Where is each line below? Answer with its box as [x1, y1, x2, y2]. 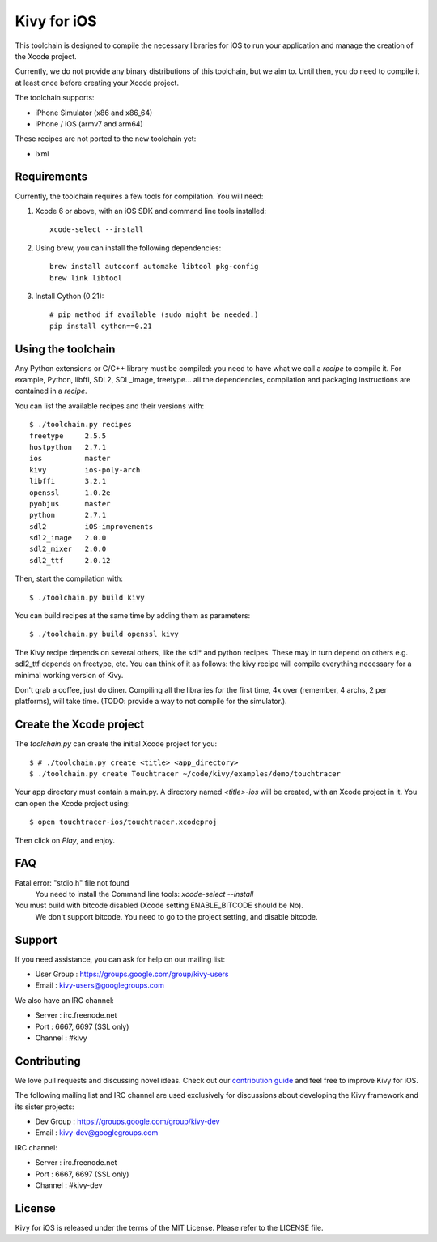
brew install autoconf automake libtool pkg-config [49, 262, 259, 271]
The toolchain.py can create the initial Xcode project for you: [15, 739, 218, 749]
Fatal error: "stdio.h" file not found [15, 877, 129, 887]
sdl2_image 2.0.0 [29, 533, 107, 543]
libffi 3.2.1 [29, 476, 107, 486]
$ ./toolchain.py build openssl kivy [29, 630, 180, 639]
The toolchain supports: [15, 93, 95, 103]
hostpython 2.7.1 [29, 442, 107, 451]
